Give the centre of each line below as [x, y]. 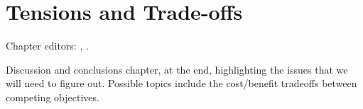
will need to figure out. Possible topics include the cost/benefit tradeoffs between [181, 83]
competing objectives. [53, 97]
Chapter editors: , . [47, 46]
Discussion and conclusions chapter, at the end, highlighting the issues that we [177, 69]
